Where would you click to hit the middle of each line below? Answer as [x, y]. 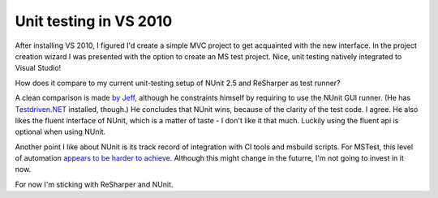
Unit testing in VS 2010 [94, 21]
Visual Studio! [38, 68]
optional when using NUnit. [60, 132]
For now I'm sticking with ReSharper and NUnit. [94, 184]
